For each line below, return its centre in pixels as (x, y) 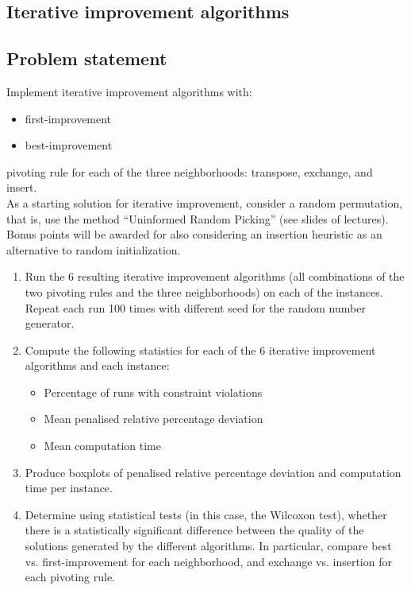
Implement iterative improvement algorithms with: (129, 91)
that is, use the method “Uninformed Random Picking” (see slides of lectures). (198, 218)
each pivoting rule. (70, 577)
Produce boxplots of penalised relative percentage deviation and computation (213, 472)
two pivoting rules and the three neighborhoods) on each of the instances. (204, 291)
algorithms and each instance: (97, 365)
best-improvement (69, 145)
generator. (50, 323)
